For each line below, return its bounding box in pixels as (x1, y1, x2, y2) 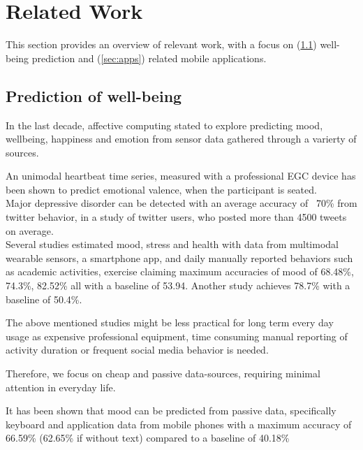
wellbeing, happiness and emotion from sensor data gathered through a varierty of (6, 131, 357, 146)
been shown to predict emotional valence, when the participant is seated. (6, 182, 317, 196)
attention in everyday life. (6, 379, 116, 394)
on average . (6, 223, 54, 238)
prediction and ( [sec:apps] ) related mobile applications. (31, 50, 267, 65)
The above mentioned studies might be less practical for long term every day (6, 315, 334, 330)
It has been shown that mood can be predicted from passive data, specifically (6, 403, 336, 418)
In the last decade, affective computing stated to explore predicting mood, (6, 117, 323, 132)
